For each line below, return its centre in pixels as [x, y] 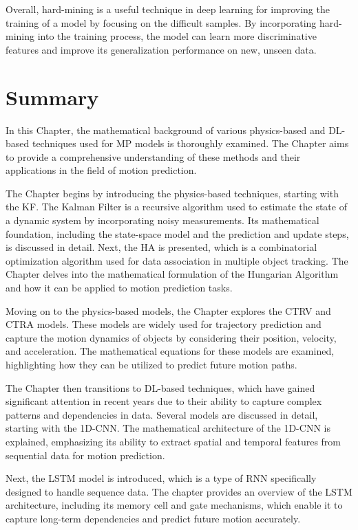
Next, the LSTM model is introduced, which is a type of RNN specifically [161, 478]
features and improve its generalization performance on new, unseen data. [161, 49]
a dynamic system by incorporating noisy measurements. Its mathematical [162, 220]
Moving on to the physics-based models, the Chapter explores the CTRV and [168, 310]
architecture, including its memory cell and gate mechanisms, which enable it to [174, 505]
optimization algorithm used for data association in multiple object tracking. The [177, 260]
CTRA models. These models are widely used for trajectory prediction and [164, 324]
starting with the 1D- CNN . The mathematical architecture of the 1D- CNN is [168, 428]
